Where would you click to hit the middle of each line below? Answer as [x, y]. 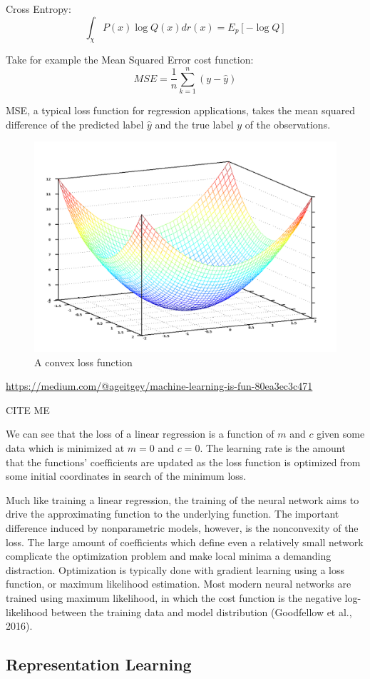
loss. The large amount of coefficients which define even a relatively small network [185, 542]
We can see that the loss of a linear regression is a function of [140, 434]
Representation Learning [99, 664]
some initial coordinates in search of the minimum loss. [126, 476]
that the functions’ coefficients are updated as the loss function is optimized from [183, 462]
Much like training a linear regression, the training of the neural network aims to [183, 499]
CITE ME [28, 409]
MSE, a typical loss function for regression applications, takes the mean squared [181, 110]
